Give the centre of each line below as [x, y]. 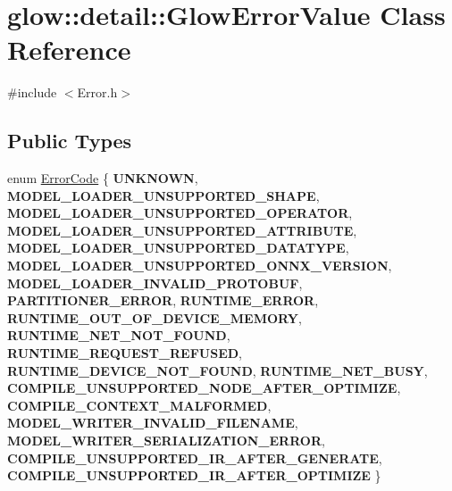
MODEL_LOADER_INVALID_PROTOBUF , [155, 283]
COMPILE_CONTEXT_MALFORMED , [139, 405]
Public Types [70, 141]
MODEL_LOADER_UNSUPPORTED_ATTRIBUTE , [182, 230]
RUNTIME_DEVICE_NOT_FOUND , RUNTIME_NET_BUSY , [218, 370]
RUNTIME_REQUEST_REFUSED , [125, 353]
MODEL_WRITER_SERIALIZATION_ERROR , [166, 441]
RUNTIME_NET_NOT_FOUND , [119, 335]
